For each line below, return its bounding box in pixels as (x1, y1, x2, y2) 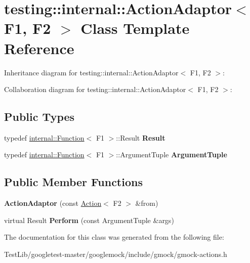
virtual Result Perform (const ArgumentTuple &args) (4, 214, 174, 225)
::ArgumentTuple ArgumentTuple (116, 149, 227, 160)
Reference (4, 37, 74, 58)
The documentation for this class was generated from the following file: (4, 232, 224, 242)
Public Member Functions (4, 174, 143, 190)
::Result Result (116, 132, 165, 143)
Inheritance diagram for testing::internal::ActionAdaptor (4, 67, 179, 77)
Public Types (4, 109, 75, 124)
